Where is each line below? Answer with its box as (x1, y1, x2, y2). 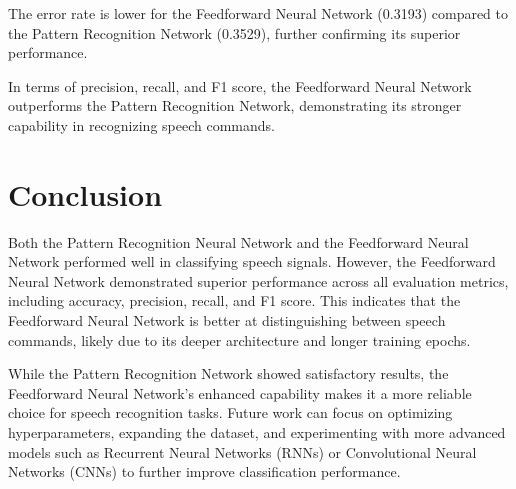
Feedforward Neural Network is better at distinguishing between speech (8, 310, 446, 331)
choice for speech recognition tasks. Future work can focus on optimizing (8, 402, 453, 423)
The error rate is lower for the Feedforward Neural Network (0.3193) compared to (8, 3, 509, 23)
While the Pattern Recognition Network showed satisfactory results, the (8, 363, 449, 384)
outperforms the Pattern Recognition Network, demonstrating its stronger (8, 95, 462, 116)
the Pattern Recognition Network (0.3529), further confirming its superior (8, 22, 461, 43)
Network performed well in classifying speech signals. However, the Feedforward (8, 251, 496, 272)
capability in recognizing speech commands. (8, 114, 275, 135)
